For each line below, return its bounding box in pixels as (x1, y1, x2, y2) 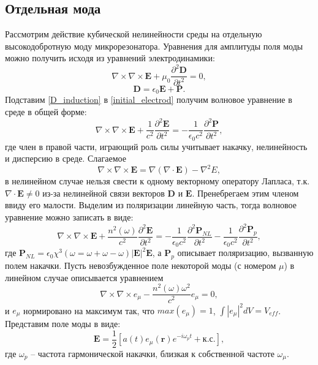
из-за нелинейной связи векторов (42, 186, 165, 199)
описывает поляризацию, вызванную (177, 246, 314, 259)
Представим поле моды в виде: (5, 317, 121, 330)
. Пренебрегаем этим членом (192, 186, 299, 199)
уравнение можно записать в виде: (5, 211, 134, 224)
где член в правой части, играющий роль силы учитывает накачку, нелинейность (5, 140, 308, 152)
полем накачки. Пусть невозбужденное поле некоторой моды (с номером (5, 259, 276, 272)
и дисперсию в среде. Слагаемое (5, 152, 126, 165)
